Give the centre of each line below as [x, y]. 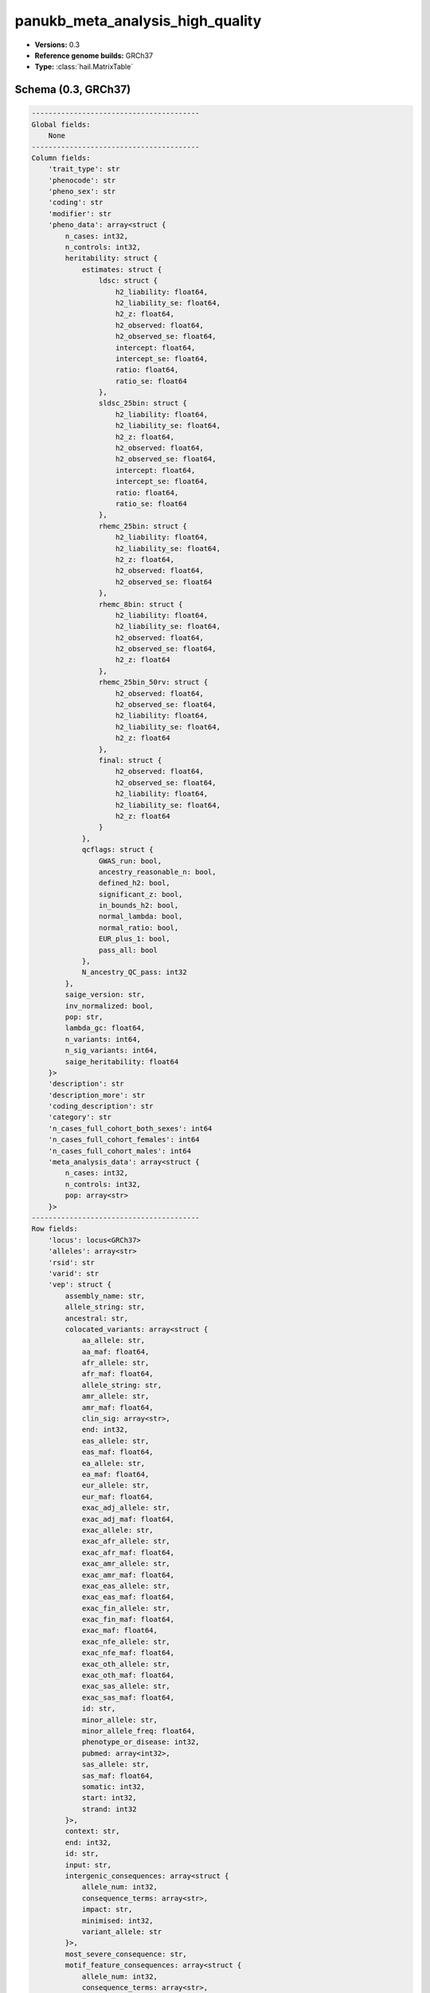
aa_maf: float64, [115, 1352]
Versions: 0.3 [57, 45]
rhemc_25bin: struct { [143, 526]
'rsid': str [72, 1262]
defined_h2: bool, [134, 883]
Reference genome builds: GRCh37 [94, 55]
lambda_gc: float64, [105, 1028]
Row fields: [55, 1229]
